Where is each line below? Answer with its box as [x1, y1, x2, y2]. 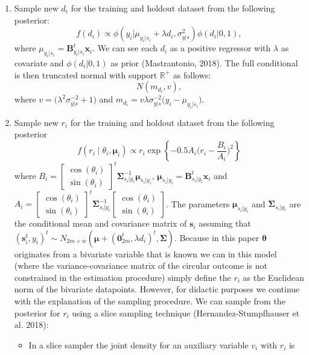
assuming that [199, 217, 251, 230]
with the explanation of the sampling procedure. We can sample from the [14, 295, 285, 307]
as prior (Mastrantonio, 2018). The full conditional [110, 56, 298, 69]
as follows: [173, 68, 211, 81]
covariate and [14, 56, 64, 69]
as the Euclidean [243, 271, 304, 283]
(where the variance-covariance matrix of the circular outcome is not [14, 259, 267, 272]
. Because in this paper [174, 231, 260, 243]
